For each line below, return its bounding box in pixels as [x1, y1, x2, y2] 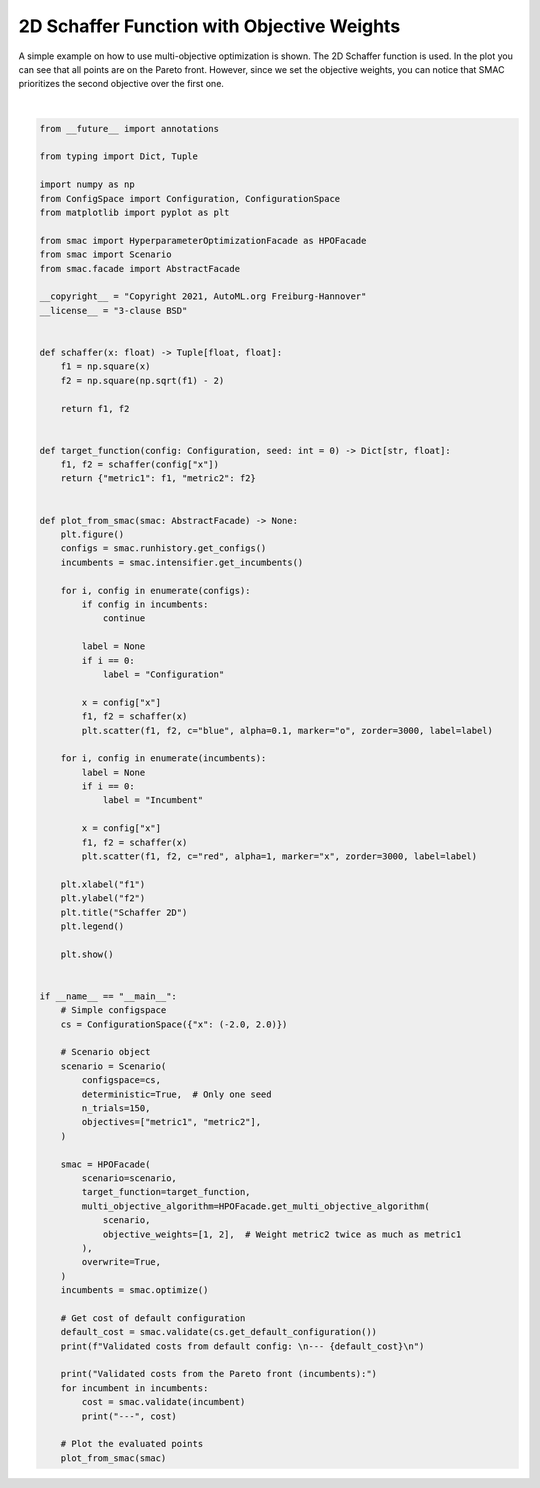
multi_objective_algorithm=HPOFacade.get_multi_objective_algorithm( [81, 1200, 430, 1212]
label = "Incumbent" [102, 795, 204, 806]
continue [102, 613, 146, 624]
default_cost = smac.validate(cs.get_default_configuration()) [60, 1326, 378, 1338]
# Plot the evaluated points [60, 1438, 204, 1450]
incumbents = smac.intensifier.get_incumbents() [60, 556, 304, 568]
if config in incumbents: [81, 598, 209, 610]
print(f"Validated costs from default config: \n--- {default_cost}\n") [60, 1340, 425, 1352]
